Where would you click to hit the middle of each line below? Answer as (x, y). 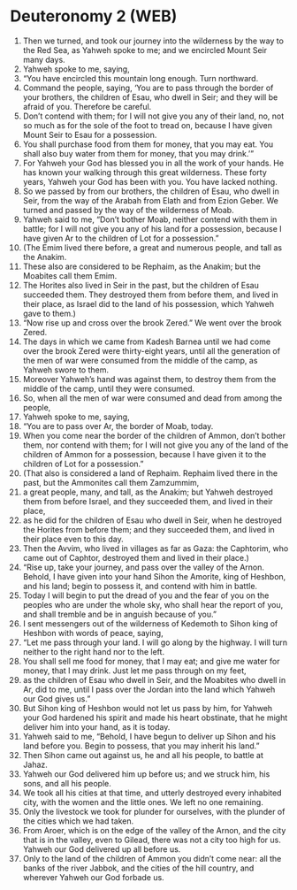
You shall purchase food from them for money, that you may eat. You (148, 144)
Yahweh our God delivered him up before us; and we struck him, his (146, 774)
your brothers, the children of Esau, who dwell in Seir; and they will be (150, 97)
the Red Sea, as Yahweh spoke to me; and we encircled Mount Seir (145, 50)
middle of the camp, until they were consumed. (109, 388)
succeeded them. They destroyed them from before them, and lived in (151, 295)
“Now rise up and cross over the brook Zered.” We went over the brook (152, 322)
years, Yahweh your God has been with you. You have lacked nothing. (150, 181)
